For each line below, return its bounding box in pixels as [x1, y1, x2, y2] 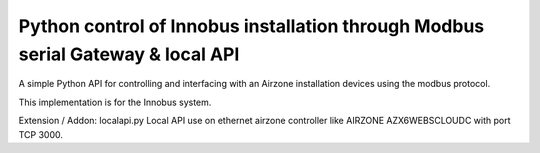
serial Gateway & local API [18, 43, 240, 65]
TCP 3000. [18, 128, 64, 140]
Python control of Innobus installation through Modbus [18, 15, 485, 37]
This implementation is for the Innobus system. [18, 96, 212, 108]
